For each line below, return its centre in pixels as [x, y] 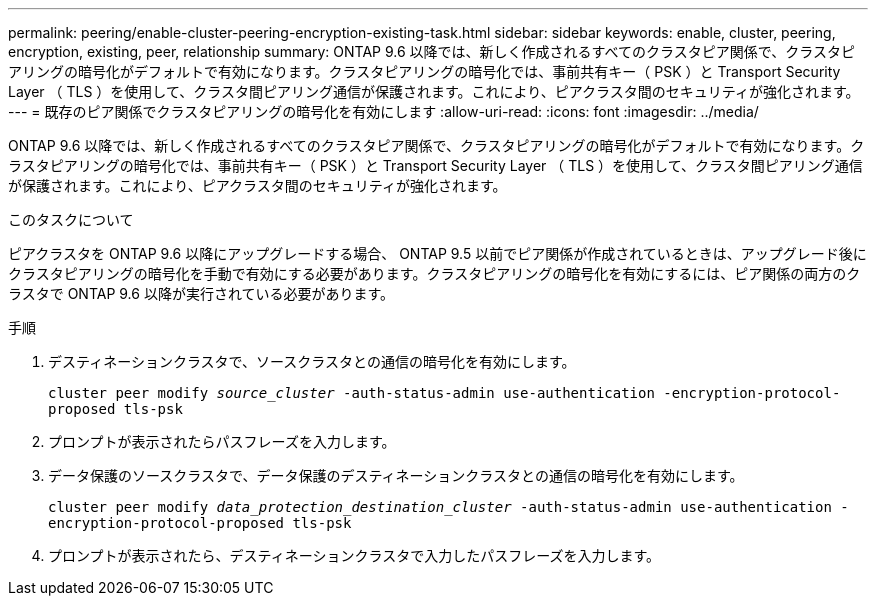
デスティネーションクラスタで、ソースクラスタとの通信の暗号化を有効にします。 [312, 361]
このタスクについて [71, 219]
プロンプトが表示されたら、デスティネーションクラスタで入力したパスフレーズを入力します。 [354, 555]
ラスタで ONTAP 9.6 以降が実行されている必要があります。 [201, 293]
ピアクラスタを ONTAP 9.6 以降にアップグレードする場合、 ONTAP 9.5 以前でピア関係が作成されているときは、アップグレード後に [437, 253]
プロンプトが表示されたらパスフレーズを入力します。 [222, 441]
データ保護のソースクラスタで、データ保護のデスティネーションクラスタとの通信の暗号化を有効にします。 [396, 475]
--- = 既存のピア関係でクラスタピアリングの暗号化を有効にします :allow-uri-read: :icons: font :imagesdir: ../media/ [383, 111]
